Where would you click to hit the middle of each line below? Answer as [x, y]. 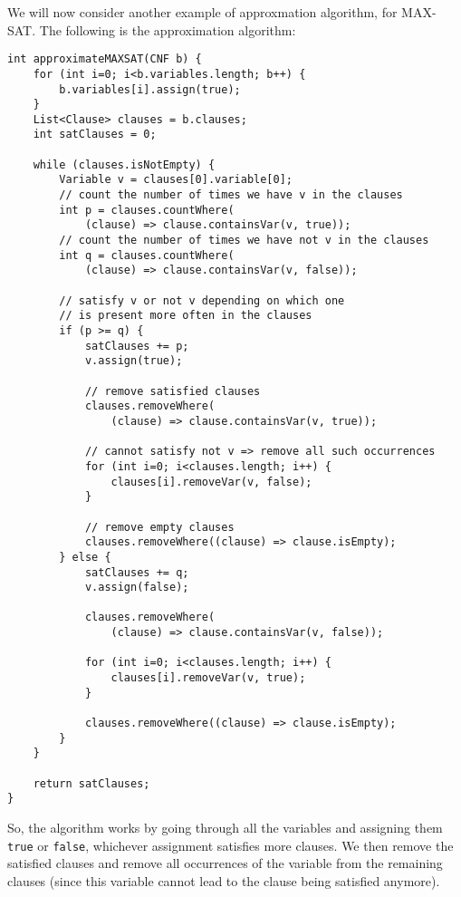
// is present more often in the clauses [186, 316]
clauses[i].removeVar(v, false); [211, 482]
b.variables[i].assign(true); [150, 89]
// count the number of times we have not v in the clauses [244, 241]
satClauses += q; [137, 572]
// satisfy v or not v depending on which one [202, 300]
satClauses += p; [137, 346]
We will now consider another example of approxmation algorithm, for [202, 12]
